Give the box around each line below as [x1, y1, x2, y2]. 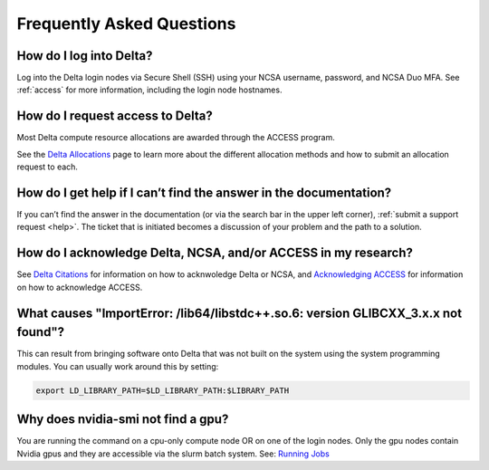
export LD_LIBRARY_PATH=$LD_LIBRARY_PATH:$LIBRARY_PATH [35, 385, 290, 396]
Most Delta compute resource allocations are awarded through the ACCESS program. [16, 132, 335, 143]
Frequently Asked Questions [16, 14, 236, 34]
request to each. [16, 161, 79, 172]
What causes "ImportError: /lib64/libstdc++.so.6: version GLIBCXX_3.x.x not [16, 305, 462, 321]
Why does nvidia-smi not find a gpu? [16, 412, 229, 427]
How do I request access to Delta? [16, 109, 213, 124]
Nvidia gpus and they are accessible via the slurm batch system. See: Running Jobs [16, 448, 330, 459]
